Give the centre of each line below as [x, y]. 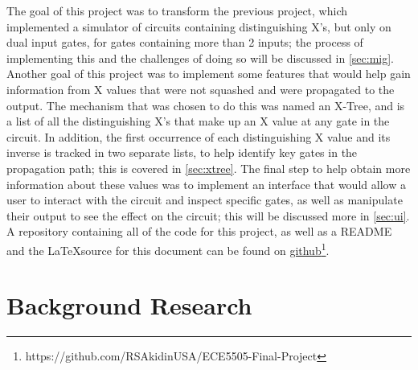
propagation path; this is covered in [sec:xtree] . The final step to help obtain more [209, 168]
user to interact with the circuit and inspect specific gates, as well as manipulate [205, 200]
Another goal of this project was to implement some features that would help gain [209, 74]
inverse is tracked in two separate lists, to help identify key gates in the [182, 152]
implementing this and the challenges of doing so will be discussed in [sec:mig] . [200, 58]
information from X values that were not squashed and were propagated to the [201, 89]
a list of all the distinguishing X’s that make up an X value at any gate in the [198, 121]
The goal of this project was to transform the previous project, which [177, 10]
